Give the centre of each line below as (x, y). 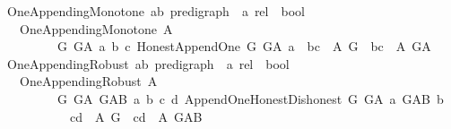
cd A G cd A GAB (136, 116)
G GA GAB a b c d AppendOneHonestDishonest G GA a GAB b (250, 98)
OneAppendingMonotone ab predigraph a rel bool (156, 11)
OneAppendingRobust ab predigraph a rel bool (148, 63)
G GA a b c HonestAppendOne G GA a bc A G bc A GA (244, 46)
